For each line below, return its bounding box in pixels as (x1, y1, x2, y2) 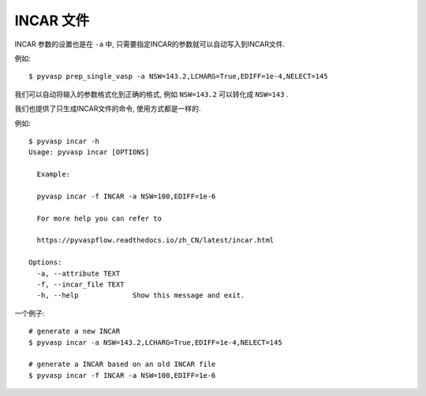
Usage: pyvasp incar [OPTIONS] (28, 148, 150, 157)
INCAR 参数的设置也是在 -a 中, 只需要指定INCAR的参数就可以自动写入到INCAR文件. (14, 39, 286, 49)
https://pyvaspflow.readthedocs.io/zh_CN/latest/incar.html (36, 236, 275, 245)
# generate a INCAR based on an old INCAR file (28, 360, 216, 369)
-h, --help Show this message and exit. (36, 291, 245, 300)
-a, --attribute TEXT (36, 268, 121, 278)
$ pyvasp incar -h (28, 136, 100, 146)
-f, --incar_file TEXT (36, 279, 125, 289)
